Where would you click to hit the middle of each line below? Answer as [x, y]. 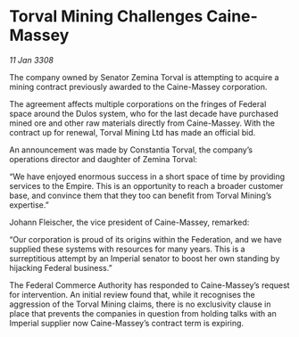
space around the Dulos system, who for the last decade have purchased [144, 113]
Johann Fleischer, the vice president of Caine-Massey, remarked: [129, 222]
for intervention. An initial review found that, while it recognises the [133, 294]
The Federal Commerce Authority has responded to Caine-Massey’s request [149, 285]
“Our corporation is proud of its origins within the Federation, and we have [146, 239]
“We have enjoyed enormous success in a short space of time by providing [147, 177]
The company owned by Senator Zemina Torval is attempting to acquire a [144, 77]
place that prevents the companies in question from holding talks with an [143, 313]
